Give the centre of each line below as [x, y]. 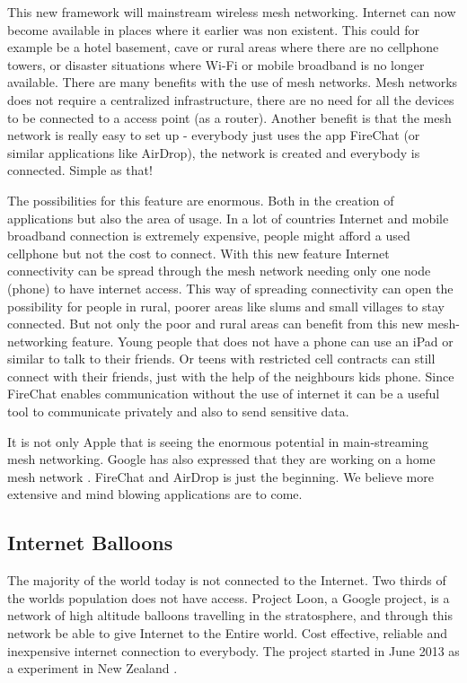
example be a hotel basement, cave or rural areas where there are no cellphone [223, 47]
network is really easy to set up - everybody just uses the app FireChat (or [214, 135]
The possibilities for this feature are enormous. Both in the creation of [201, 200]
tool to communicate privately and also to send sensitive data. [178, 412]
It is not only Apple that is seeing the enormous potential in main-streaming [218, 441]
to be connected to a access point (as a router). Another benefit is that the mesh [229, 117]
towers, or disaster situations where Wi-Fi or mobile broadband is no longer [216, 64]
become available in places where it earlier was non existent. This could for [213, 29]
